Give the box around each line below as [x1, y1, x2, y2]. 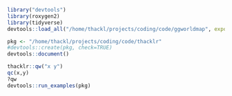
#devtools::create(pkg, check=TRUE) [7, 45, 113, 51]
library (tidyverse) [7, 19, 64, 26]
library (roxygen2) [7, 12, 60, 20]
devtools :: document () [7, 51, 70, 58]
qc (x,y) [7, 69, 30, 76]
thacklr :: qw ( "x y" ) [7, 63, 64, 70]
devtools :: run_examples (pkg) [7, 82, 91, 89]
